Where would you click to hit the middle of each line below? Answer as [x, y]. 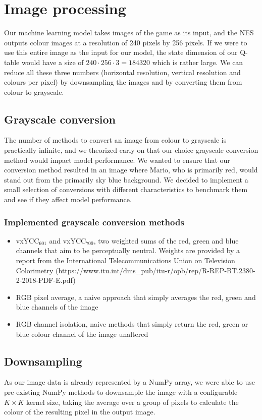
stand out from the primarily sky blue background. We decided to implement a [126, 179]
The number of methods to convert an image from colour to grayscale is [115, 140]
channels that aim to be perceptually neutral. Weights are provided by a [128, 250]
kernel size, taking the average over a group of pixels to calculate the [133, 402]
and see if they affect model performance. [68, 199]
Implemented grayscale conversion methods [94, 222]
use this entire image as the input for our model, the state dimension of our [121, 52]
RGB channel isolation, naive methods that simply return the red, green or [132, 324]
